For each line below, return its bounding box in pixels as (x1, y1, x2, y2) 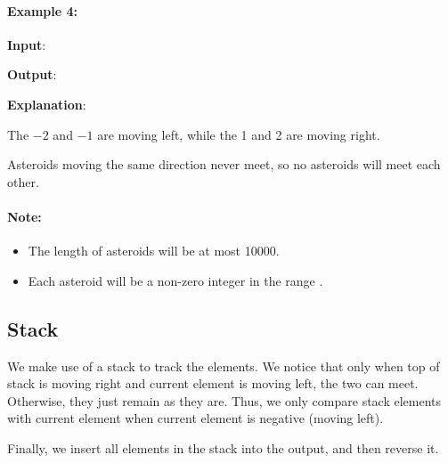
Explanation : (7, 94, 86, 113)
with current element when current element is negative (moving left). (7, 409, 384, 427)
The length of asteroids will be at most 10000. (28, 241, 280, 260)
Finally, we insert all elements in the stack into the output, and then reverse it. (7, 438, 439, 457)
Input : (7, 35, 46, 53)
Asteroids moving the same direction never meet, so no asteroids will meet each (7, 155, 441, 174)
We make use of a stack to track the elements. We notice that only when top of (7, 356, 440, 375)
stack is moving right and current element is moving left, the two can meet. (7, 374, 419, 393)
